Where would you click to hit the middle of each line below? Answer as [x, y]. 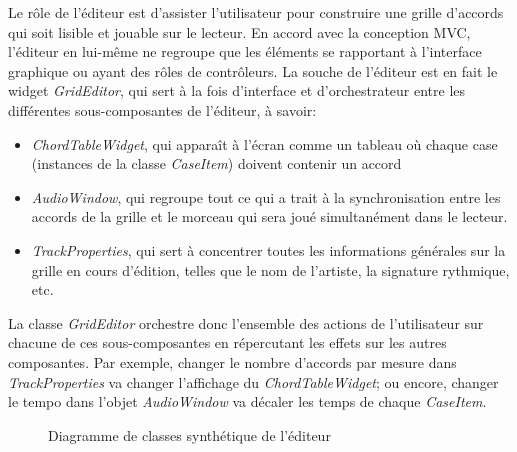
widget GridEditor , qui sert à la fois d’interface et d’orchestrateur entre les [237, 90]
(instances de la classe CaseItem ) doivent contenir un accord [216, 163]
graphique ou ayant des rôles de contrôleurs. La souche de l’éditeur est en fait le [253, 70]
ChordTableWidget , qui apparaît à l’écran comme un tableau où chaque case [264, 143]
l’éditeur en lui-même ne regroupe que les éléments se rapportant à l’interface [245, 51]
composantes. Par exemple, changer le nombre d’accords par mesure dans [232, 361]
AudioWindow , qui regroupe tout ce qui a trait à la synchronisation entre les [266, 196]
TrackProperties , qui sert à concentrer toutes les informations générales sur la [268, 249]
